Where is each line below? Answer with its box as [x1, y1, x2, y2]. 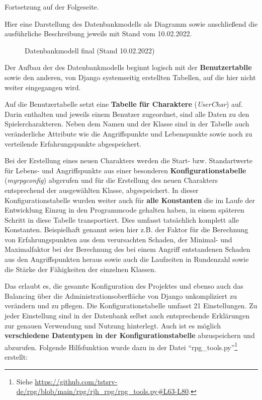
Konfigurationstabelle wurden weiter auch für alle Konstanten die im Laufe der [5, 194, 255, 205]
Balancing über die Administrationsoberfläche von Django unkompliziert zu [5, 290, 237, 301]
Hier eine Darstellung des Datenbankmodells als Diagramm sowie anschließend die [5, 18, 258, 29]
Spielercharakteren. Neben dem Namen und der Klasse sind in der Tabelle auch [5, 118, 249, 129]
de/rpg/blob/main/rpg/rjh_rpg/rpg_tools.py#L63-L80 [16, 386, 189, 396]
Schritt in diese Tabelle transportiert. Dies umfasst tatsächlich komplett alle [5, 214, 239, 225]
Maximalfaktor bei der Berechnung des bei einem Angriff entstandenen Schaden [5, 244, 250, 254]
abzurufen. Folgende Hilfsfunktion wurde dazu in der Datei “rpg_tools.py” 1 [5, 340, 238, 352]
